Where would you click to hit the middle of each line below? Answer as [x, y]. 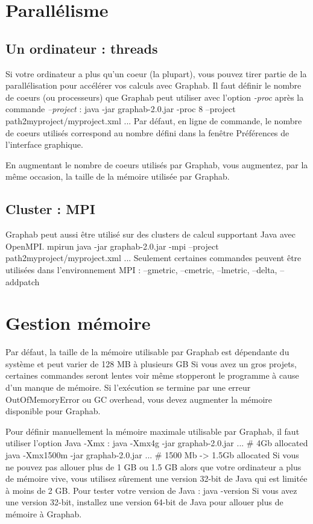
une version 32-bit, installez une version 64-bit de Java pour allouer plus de [144, 502]
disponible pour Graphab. [53, 411]
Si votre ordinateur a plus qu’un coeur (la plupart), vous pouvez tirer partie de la [156, 73]
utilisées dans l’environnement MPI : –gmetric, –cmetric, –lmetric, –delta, [141, 269]
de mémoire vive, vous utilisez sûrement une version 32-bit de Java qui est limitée [156, 478]
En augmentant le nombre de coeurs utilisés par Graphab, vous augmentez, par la [157, 164]
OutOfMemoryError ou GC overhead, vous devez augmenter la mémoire [139, 399]
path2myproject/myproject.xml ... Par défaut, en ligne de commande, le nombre [154, 120]
